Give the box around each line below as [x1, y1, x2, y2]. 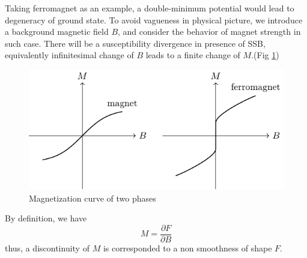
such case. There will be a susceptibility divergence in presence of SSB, [5, 37, 266, 49]
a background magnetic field [5, 25, 109, 38]
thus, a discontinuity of [5, 241, 90, 254]
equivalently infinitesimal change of [5, 49, 134, 61]
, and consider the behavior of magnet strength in [118, 25, 301, 38]
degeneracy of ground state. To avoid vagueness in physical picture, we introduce [5, 13, 303, 26]
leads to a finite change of [145, 49, 240, 61]
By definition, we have [5, 212, 87, 224]
